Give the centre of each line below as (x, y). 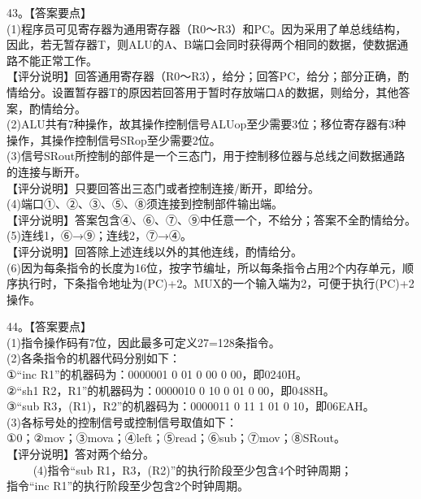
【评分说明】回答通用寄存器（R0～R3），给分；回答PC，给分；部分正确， (202, 76)
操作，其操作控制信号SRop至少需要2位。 (114, 139)
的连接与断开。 (46, 171)
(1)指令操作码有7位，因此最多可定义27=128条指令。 (143, 342)
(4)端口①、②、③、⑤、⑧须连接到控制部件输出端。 (145, 204)
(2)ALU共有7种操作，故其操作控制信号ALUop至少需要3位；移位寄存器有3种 (206, 124)
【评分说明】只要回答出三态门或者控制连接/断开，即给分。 (163, 187)
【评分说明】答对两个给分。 (80, 454)
